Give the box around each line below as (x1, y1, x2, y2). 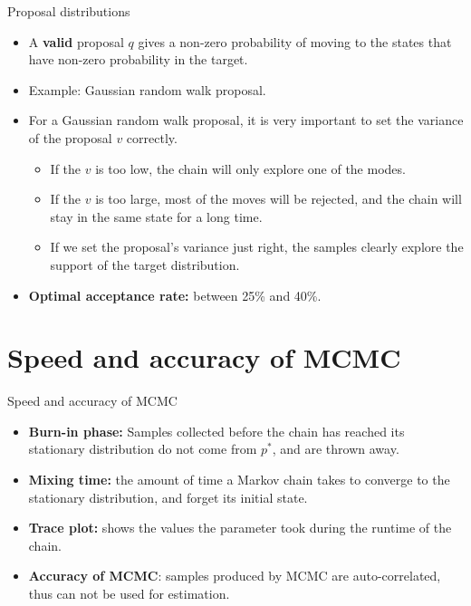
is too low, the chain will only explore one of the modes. (95, 159, 406, 178)
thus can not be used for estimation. (28, 584, 230, 602)
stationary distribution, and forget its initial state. (28, 487, 308, 506)
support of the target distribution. (50, 255, 240, 274)
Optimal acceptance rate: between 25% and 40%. (28, 285, 322, 304)
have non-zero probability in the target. (28, 50, 248, 69)
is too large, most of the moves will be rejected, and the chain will (95, 189, 462, 208)
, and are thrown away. (272, 439, 399, 458)
